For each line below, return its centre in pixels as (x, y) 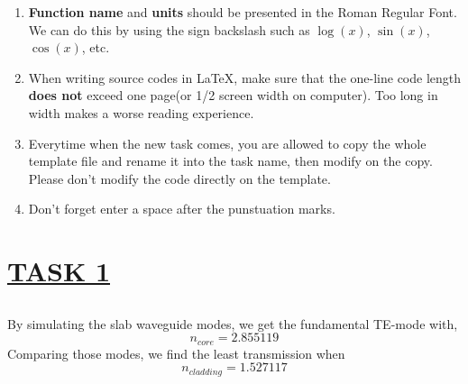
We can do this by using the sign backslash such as (169, 29)
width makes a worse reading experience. (141, 112)
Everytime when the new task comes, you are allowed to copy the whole (227, 143)
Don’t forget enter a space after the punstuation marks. (182, 209)
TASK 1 (59, 271)
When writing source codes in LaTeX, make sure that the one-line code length (245, 77)
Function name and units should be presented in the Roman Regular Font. (243, 12)
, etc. (96, 47)
